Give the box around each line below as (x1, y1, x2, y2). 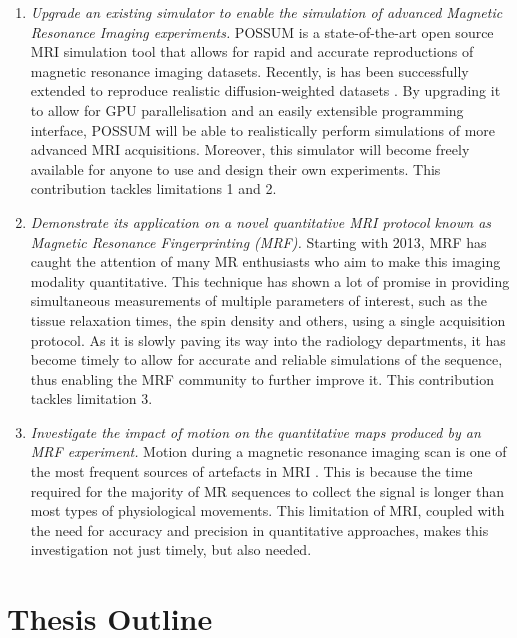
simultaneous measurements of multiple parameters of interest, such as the (30, 290, 487, 311)
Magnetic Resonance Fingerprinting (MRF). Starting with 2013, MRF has (30, 231, 487, 252)
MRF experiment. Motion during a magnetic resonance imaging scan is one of (30, 441, 507, 462)
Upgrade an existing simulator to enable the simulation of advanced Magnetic (30, 2, 503, 22)
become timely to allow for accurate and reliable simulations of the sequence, (30, 349, 503, 370)
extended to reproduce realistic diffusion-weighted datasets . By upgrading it (30, 80, 501, 101)
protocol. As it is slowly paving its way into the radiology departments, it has (30, 329, 506, 350)
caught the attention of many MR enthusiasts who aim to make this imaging (30, 251, 501, 272)
